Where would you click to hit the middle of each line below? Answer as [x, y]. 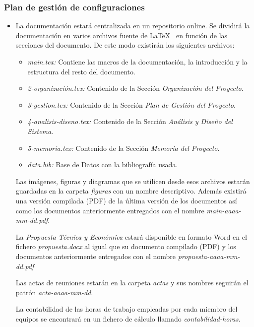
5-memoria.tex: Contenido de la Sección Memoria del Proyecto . [124, 148]
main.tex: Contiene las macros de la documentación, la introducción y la [137, 62]
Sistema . [40, 131]
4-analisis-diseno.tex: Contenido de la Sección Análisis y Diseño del [130, 121]
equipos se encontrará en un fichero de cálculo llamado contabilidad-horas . [128, 318]
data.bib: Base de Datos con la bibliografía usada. [103, 164]
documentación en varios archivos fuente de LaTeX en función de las [122, 35]
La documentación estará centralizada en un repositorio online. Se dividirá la [133, 26]
